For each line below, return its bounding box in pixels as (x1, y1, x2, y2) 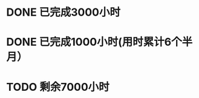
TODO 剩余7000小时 (6, 80, 110, 94)
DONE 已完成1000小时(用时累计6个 (6, 35, 183, 49)
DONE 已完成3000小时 (6, 5, 121, 19)
